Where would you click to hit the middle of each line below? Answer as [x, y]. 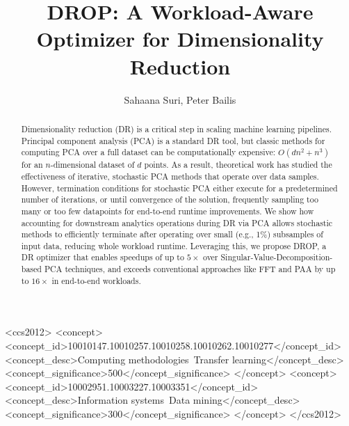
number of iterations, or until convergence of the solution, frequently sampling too [170, 199]
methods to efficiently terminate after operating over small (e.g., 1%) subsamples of [172, 234]
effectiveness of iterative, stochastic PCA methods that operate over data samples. [170, 176]
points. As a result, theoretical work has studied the [238, 165]
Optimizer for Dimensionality [180, 39]
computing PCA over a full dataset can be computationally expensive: [148, 152]
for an [32, 165]
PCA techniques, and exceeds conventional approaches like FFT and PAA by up [190, 269]
